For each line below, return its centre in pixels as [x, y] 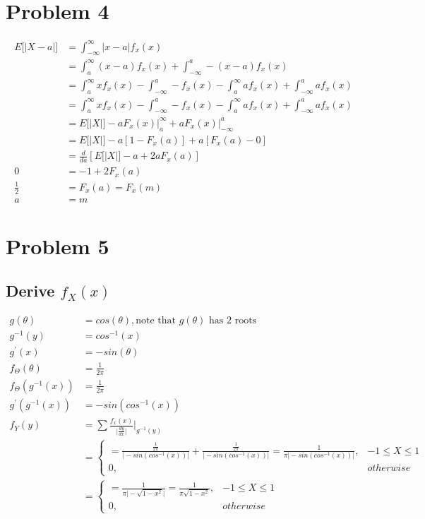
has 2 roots [233, 321]
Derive [30, 291]
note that [156, 321]
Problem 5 [58, 245]
